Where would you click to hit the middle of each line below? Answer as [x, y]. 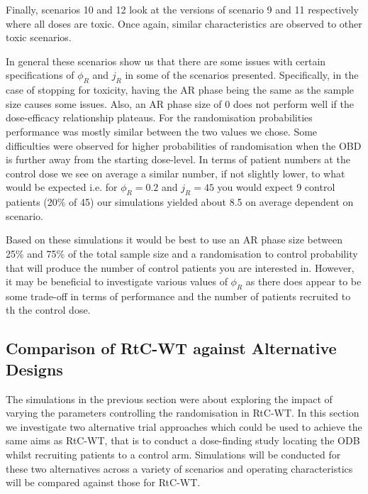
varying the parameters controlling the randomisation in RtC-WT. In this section [183, 413]
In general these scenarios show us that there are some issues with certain [166, 61]
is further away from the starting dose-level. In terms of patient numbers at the [178, 159]
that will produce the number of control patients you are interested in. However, [180, 267]
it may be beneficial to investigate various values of [117, 281]
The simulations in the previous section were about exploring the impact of [169, 399]
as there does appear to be [303, 281]
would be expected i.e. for [62, 187]
